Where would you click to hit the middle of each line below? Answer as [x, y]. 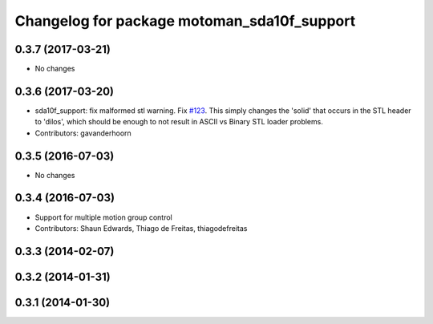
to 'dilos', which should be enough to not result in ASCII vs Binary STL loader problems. [179, 122]
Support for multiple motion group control [103, 217]
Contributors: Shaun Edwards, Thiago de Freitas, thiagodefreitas [141, 228]
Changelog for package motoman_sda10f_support [185, 21]
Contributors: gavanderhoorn [83, 133]
